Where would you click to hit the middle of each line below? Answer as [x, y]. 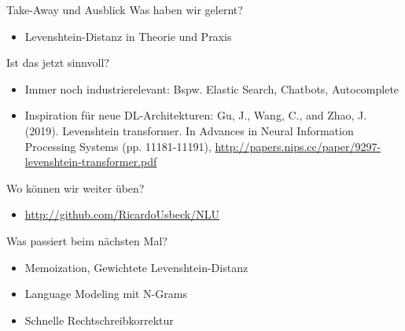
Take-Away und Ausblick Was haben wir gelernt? [125, 9]
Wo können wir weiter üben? [75, 188]
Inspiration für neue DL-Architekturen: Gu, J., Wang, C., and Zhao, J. [196, 115]
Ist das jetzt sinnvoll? [58, 63]
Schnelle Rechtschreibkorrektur [99, 320]
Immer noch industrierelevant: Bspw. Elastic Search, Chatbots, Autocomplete [212, 88]
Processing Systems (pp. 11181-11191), [118, 146]
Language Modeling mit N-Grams [106, 294]
